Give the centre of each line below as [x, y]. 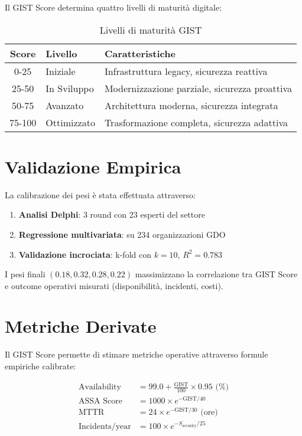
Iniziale [61, 71]
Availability [100, 387]
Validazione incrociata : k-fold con [85, 254]
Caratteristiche [140, 53]
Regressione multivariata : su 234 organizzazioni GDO [122, 234]
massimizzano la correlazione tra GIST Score [216, 274]
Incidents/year [105, 427]
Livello [61, 53]
